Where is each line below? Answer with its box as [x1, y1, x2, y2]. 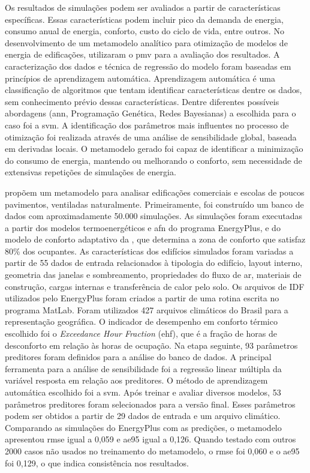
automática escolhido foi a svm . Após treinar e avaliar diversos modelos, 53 [5, 386, 281, 398]
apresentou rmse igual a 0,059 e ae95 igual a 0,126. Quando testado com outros [5, 433, 296, 445]
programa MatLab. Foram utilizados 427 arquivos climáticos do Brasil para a [5, 303, 288, 316]
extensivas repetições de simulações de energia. [5, 166, 176, 178]
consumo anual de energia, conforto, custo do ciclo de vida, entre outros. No [5, 25, 284, 37]
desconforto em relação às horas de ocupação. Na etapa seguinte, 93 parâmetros [5, 339, 298, 351]
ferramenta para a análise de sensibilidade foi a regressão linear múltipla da [5, 362, 282, 375]
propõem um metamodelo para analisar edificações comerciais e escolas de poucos [5, 185, 305, 198]
